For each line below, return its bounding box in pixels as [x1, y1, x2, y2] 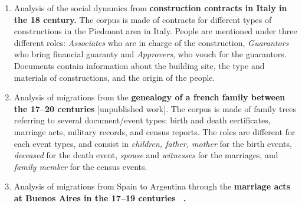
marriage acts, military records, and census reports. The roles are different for [14, 125, 296, 138]
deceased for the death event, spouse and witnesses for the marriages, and [14, 149, 278, 161]
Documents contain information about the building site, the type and [14, 59, 265, 71]
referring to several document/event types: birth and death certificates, [14, 114, 271, 126]
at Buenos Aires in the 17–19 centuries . [14, 191, 186, 204]
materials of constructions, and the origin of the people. [14, 71, 215, 83]
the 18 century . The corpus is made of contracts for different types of [14, 13, 272, 25]
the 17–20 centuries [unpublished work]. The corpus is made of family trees [14, 102, 296, 115]
